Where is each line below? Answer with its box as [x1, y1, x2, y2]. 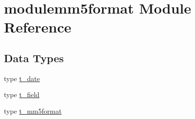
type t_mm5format [4, 105, 62, 116]
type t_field [4, 89, 40, 100]
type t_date [4, 73, 40, 83]
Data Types [4, 50, 64, 65]
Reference [4, 17, 71, 37]
